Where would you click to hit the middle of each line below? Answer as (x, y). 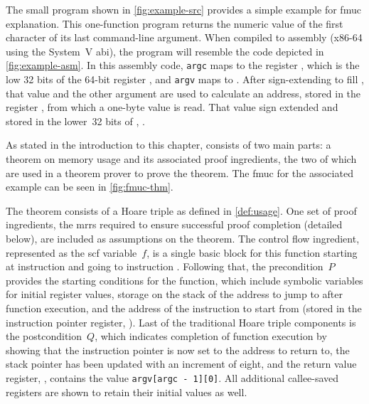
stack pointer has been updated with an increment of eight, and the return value (181, 364)
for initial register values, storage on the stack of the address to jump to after (174, 294)
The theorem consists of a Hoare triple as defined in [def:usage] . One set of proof (181, 210)
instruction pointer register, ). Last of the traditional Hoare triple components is (181, 322)
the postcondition (44, 336)
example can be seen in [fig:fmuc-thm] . (90, 187)
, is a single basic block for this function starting (252, 252)
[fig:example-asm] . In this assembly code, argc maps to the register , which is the (183, 65)
